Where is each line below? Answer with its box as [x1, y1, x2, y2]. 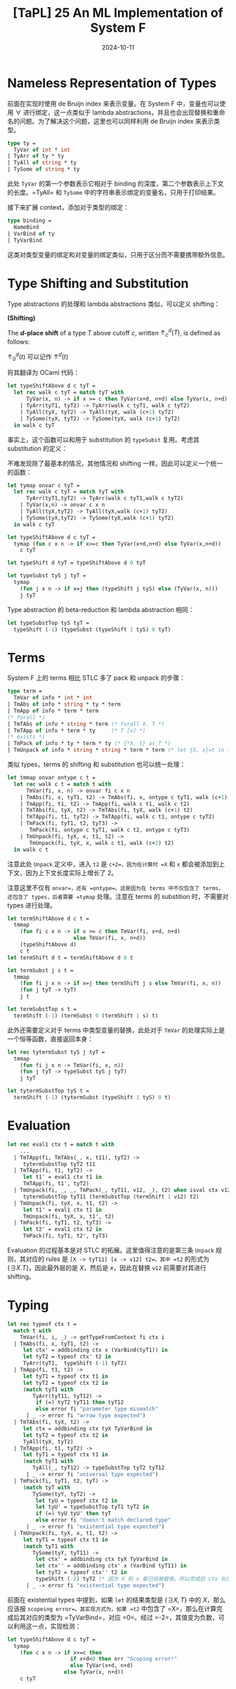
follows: [7, 337, 30, 346]
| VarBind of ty [7, 230, 55, 237]
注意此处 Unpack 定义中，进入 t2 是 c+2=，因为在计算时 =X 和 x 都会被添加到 [7, 860, 219, 868]
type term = [7, 687, 42, 695]
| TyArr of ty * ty [7, 153, 65, 160]
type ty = [7, 139, 37, 147]
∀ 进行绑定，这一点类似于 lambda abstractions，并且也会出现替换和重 [15, 108, 219, 117]
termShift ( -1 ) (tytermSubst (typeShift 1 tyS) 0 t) [13, 1094, 171, 1101]
